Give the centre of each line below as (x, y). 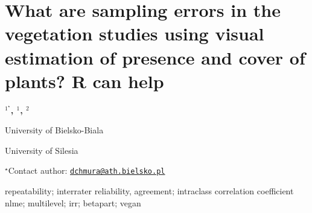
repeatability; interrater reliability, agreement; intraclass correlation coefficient (149, 191)
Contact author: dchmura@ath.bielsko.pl (87, 170)
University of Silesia (42, 150)
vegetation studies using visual (135, 33)
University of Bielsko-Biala (54, 130)
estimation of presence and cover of (155, 57)
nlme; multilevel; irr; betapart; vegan (73, 202)
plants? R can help (84, 81)
